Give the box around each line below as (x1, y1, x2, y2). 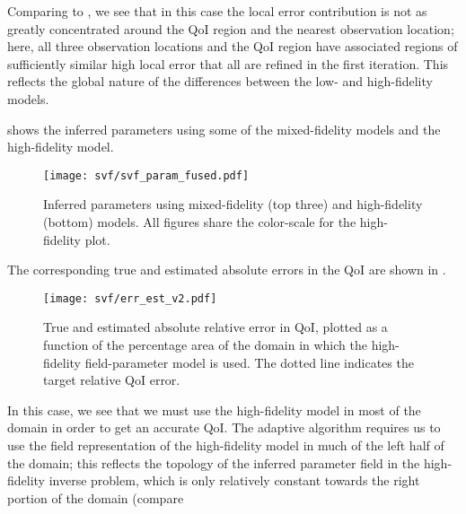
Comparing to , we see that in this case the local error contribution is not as (7, 2, 427, 20)
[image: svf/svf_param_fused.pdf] (43, 169, 250, 182)
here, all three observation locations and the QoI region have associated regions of (7, 37, 458, 56)
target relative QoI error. (43, 370, 180, 389)
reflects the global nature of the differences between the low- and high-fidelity (7, 72, 433, 91)
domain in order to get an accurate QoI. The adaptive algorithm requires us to (7, 418, 441, 437)
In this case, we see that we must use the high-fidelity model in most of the (7, 400, 421, 419)
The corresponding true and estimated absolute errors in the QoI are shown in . (7, 260, 446, 279)
